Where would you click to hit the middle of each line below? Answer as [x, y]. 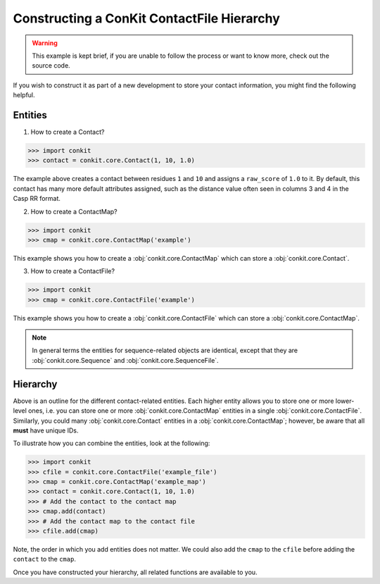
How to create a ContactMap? [74, 211]
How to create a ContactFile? [73, 271]
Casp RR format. [37, 199]
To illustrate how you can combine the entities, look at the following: [112, 443]
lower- [345, 401]
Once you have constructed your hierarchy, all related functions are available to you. [135, 572]
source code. [51, 66]
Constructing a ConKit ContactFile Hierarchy [147, 18]
